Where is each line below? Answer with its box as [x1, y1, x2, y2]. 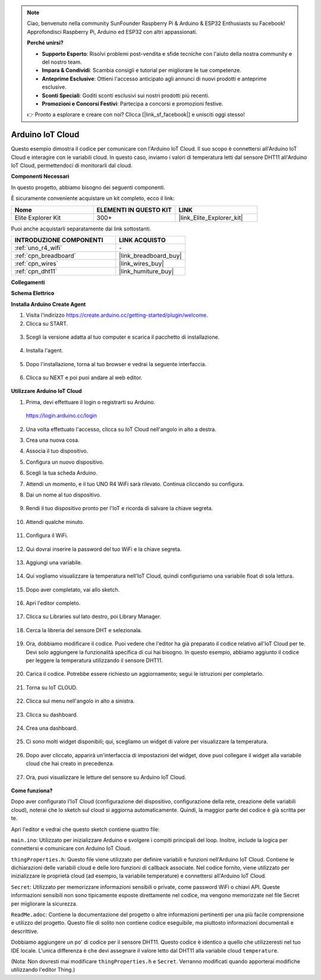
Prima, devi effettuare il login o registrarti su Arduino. [26, 398, 156, 405]
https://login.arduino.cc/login [26, 412, 97, 419]
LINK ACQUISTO [119, 236, 166, 244]
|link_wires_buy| [119, 259, 164, 267]
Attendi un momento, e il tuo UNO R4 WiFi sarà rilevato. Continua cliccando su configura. [26, 480, 244, 488]
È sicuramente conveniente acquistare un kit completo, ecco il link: [11, 195, 175, 202]
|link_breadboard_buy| [119, 251, 182, 260]
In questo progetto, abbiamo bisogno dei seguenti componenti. [11, 183, 166, 191]
